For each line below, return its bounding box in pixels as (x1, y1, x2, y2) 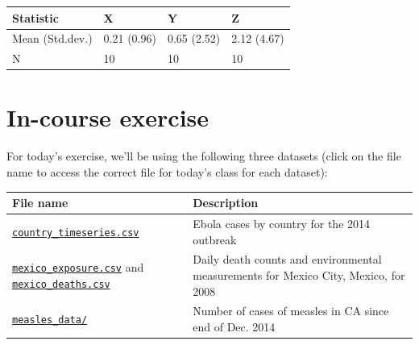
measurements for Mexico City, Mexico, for (193, 266, 405, 283)
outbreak (193, 231, 237, 247)
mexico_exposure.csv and (12, 259, 144, 276)
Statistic (12, 9, 59, 26)
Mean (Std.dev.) (12, 30, 93, 47)
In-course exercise (6, 101, 209, 134)
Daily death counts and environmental (193, 251, 382, 268)
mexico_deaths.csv (12, 278, 110, 290)
